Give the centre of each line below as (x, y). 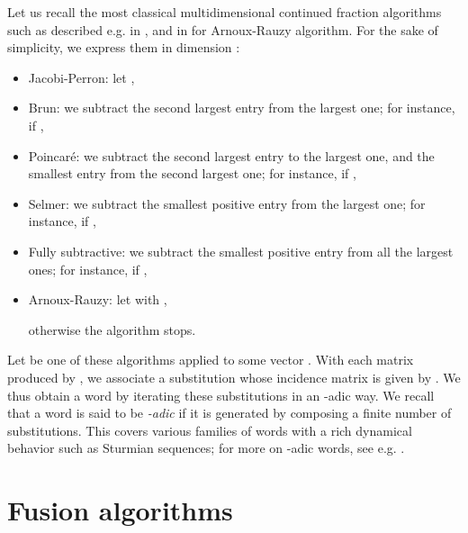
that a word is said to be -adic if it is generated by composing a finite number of (229, 413)
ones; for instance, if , (88, 269)
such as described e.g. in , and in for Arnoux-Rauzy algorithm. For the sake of (223, 29)
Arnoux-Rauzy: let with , (98, 299)
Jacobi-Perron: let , (81, 77)
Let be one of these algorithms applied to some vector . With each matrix (211, 360)
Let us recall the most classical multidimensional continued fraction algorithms (225, 12)
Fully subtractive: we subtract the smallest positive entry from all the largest (241, 251)
